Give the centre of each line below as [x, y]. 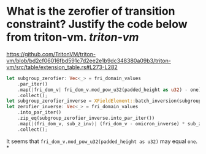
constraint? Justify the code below [97, 24]
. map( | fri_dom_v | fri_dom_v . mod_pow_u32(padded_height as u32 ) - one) [109, 90]
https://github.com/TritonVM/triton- [51, 54]
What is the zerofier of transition [91, 11]
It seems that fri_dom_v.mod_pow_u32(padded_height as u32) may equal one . [102, 141]
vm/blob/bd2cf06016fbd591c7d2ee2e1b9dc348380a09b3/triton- [89, 61]
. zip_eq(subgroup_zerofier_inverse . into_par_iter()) [86, 118]
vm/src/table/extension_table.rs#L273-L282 [62, 67]
